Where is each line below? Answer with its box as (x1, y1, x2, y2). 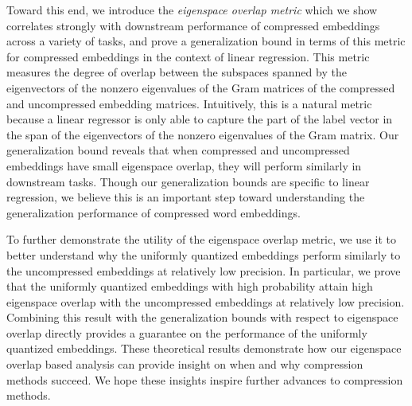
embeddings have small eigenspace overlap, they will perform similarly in (6, 157, 362, 174)
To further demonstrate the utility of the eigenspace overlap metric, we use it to (6, 231, 396, 248)
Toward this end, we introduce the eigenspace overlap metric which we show (6, 2, 378, 18)
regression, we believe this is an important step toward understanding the (6, 189, 365, 205)
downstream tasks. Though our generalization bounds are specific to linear (6, 173, 370, 189)
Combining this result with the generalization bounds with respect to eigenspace (6, 309, 398, 326)
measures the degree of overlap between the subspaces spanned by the (6, 64, 347, 80)
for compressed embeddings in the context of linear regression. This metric (6, 48, 370, 64)
